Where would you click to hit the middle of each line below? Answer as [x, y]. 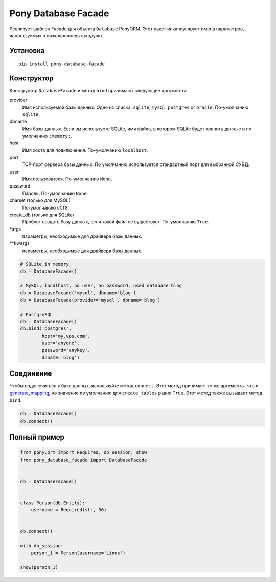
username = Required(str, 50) [69, 510]
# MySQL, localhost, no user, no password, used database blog [101, 286]
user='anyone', [61, 343]
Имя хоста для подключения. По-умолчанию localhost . [85, 150]
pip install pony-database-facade [62, 64]
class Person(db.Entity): [53, 503]
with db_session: [42, 546]
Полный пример [37, 437]
